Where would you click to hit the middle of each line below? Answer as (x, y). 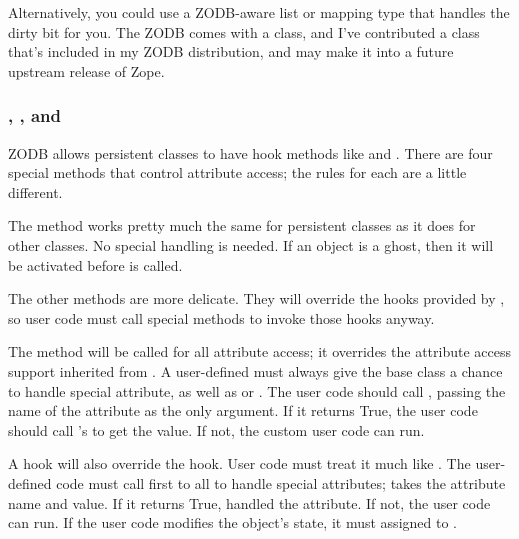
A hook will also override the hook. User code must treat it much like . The (239, 463)
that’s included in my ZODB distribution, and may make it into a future (231, 51)
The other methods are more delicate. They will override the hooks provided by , (256, 298)
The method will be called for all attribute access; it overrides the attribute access (259, 351)
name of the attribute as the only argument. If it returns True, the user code (243, 410)
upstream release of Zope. (86, 70)
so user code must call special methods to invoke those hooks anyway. (221, 317)
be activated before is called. (95, 264)
